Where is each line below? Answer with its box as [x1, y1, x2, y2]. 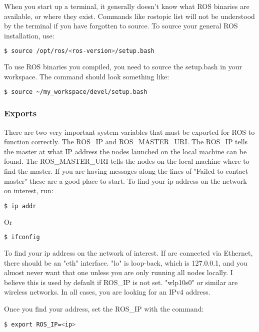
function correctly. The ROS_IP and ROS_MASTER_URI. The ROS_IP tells [4, 136, 248, 147]
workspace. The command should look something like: [4, 71, 169, 81]
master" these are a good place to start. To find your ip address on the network [4, 175, 247, 186]
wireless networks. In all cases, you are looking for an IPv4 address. [4, 287, 210, 297]
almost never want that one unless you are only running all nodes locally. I [4, 267, 233, 278]
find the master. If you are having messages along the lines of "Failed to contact [4, 165, 248, 176]
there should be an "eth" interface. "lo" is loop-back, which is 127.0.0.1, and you [4, 257, 247, 268]
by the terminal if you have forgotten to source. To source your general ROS [4, 20, 238, 31]
